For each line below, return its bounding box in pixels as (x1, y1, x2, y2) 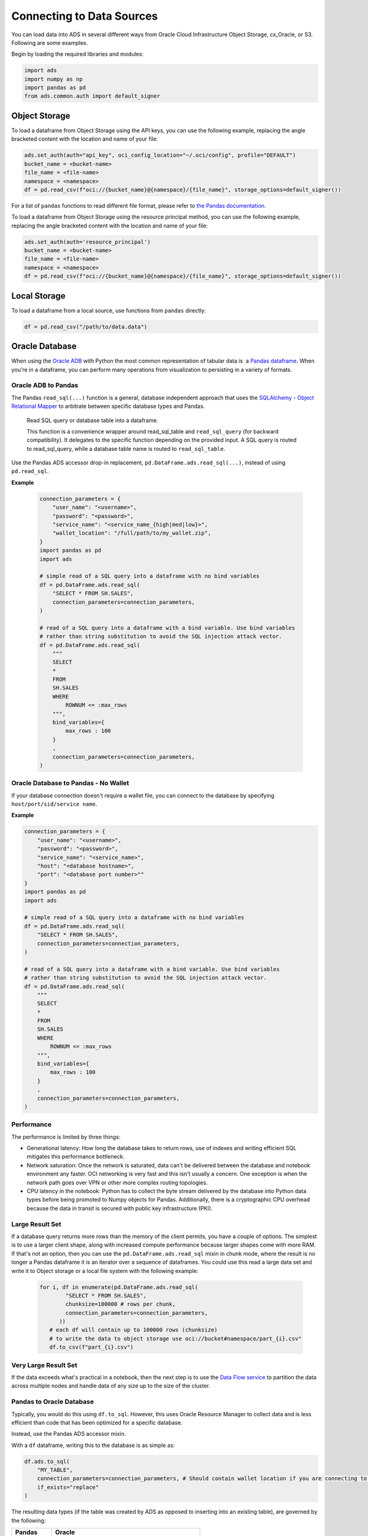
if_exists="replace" (37, 1484, 99, 1491)
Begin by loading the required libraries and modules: (11, 50, 144, 58)
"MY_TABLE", (37, 1467, 74, 1474)
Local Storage (11, 291, 66, 301)
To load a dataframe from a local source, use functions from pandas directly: (11, 307, 206, 314)
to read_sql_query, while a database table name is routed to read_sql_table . (26, 445, 226, 452)
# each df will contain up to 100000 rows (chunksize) (49, 1326, 218, 1333)
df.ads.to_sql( (24, 1458, 70, 1465)
